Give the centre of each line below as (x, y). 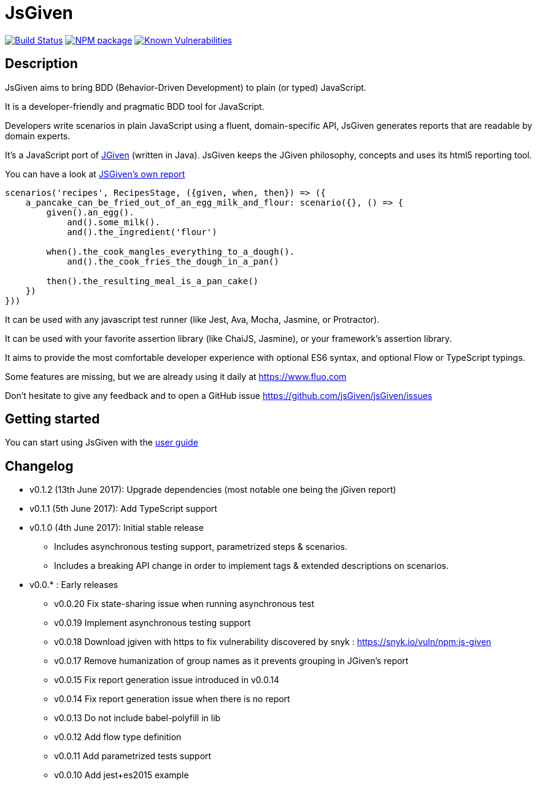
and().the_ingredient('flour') (142, 232)
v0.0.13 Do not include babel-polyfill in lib (137, 718)
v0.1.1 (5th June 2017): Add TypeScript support (123, 509)
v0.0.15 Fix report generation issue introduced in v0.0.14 (167, 680)
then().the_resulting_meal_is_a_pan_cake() (153, 281)
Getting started (52, 419)
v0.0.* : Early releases (74, 585)
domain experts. (38, 136)
